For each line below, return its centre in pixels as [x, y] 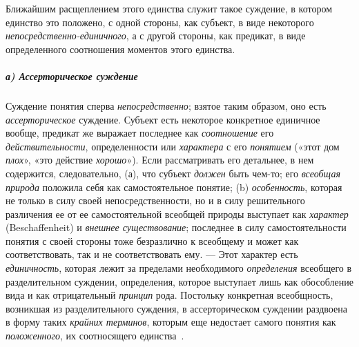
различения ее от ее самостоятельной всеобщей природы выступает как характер [177, 214]
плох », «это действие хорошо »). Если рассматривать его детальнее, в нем [160, 160]
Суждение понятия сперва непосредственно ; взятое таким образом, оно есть [166, 105]
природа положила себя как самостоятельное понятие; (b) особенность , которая [174, 187]
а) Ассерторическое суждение [72, 76]
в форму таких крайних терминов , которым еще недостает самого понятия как [171, 322]
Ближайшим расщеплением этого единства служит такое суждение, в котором [169, 8]
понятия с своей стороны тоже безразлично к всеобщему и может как [152, 240]
